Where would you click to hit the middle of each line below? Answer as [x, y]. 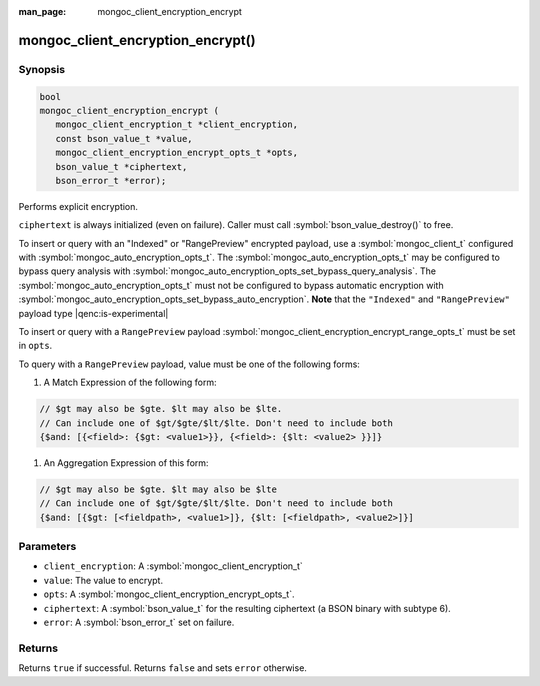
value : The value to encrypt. [103, 580]
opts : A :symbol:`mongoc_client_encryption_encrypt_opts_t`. [169, 594]
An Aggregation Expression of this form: [126, 462]
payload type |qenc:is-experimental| [93, 313]
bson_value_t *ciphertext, [121, 166]
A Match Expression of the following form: [130, 382]
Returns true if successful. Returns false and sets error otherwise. [162, 668]
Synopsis [41, 69]
